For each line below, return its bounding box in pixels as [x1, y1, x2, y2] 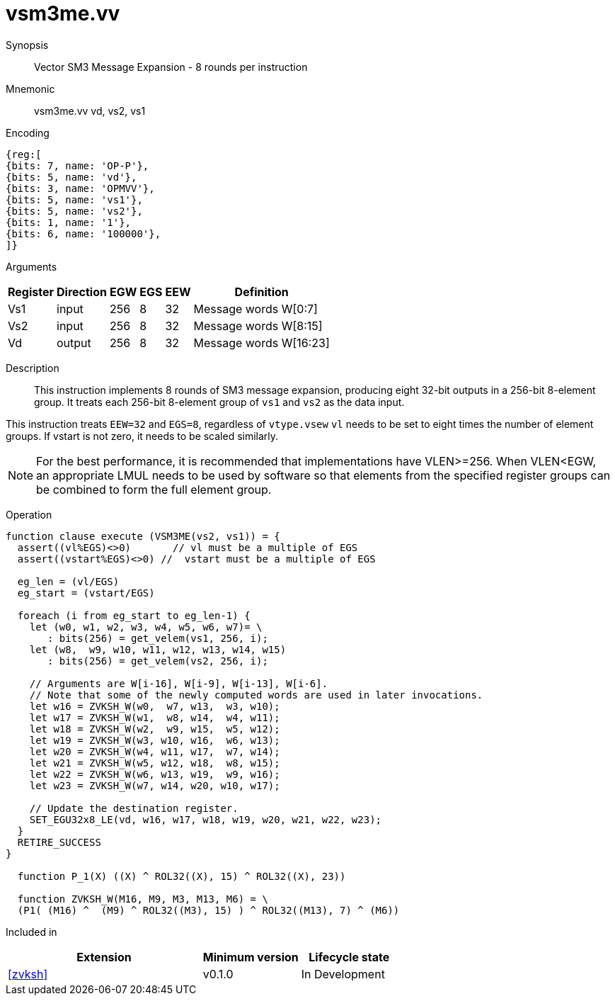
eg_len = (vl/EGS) [17, 575, 120, 587]
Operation [6, 508, 52, 521]
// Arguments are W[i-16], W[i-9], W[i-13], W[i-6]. [29, 677, 328, 689]
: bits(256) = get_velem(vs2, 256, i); [47, 655, 268, 667]
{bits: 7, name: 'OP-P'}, [6, 159, 149, 171]
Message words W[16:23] [193, 335, 330, 350]
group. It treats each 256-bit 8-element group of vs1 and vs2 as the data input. [34, 395, 405, 408]
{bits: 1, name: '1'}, [6, 216, 132, 228]
